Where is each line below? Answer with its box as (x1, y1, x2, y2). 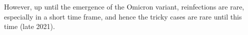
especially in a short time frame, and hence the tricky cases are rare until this (4, 11, 242, 21)
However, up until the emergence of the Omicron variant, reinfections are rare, (4, 1, 244, 11)
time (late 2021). (4, 21, 55, 31)
